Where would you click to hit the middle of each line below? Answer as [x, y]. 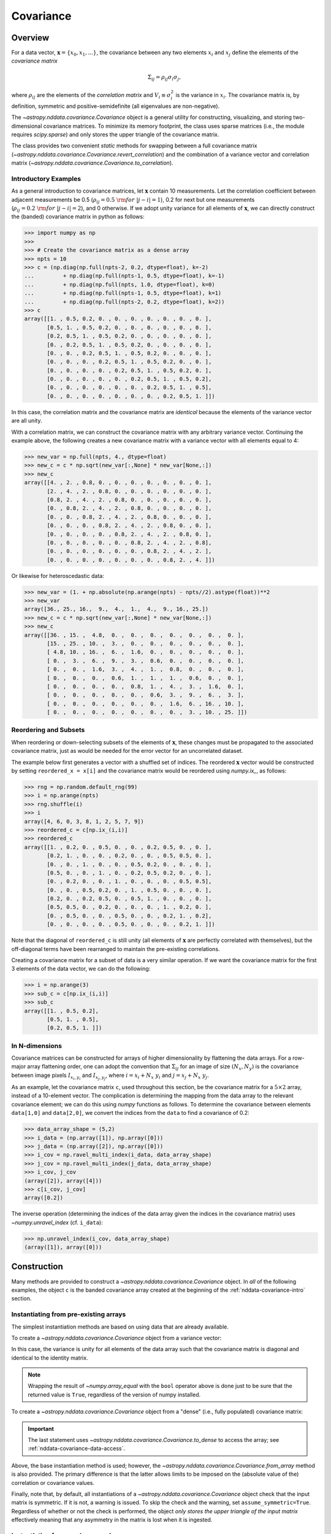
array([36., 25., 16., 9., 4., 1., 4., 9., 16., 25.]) [116, 609]
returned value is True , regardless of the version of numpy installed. [114, 1394]
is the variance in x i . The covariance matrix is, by [238, 95]
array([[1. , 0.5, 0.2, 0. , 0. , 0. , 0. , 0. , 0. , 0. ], [118, 319]
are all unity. [27, 421]
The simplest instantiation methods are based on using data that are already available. [120, 1327]
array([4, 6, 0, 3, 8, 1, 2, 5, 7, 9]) [84, 821]
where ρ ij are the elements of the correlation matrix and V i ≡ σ [91, 95]
